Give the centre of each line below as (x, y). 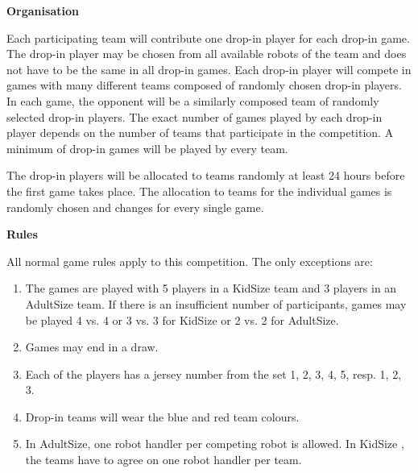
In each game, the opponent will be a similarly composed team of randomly (193, 100)
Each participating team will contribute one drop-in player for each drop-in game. (208, 37)
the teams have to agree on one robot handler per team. (163, 460)
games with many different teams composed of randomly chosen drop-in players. (204, 85)
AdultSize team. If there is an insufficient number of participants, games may (216, 303)
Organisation (43, 10)
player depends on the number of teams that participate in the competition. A (200, 133)
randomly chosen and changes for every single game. (135, 207)
